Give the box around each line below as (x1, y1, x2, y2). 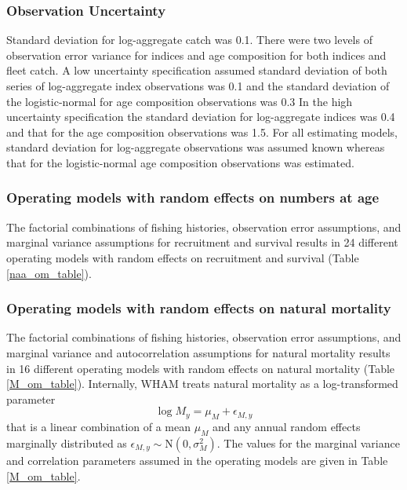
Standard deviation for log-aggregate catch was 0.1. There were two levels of (6, 31, 372, 48)
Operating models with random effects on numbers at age (6, 188, 380, 207)
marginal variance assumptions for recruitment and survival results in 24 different (6, 234, 398, 250)
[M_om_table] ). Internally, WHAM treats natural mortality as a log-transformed (6, 375, 398, 392)
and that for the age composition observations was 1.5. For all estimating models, (6, 123, 398, 140)
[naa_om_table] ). (6, 265, 92, 281)
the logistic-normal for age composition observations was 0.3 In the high (6, 93, 353, 109)
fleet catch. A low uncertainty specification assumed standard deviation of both (6, 62, 387, 79)
